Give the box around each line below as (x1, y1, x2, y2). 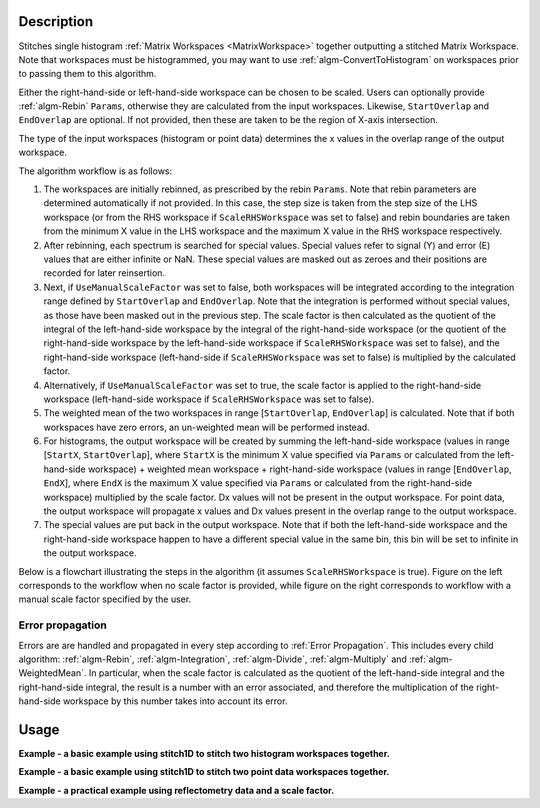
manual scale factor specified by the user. (18, 593, 192, 605)
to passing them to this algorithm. (18, 68, 157, 80)
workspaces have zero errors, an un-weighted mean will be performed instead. (43, 421, 370, 433)
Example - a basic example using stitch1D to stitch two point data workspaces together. (18, 766, 390, 778)
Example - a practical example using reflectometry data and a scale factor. (18, 784, 335, 796)
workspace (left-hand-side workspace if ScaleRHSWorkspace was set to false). (43, 393, 375, 405)
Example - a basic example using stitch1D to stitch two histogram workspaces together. (18, 747, 390, 759)
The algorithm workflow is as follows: (18, 165, 173, 177)
